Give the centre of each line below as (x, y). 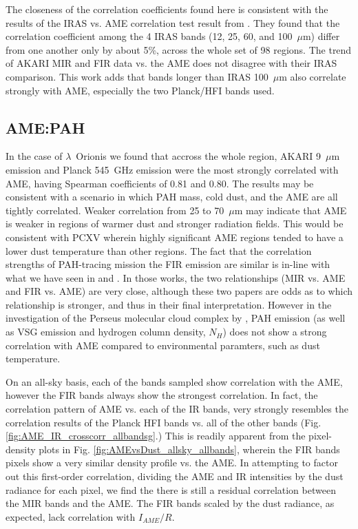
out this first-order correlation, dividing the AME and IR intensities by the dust (175, 476)
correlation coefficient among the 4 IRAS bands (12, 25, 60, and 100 (149, 36)
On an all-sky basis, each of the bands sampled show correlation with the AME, (174, 381)
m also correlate (313, 76)
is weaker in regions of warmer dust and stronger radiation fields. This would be (175, 224)
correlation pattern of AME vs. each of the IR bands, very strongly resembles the (177, 409)
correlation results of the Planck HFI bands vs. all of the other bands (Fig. (164, 422)
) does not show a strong (275, 332)
